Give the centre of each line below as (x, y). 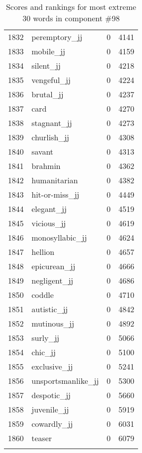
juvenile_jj (50, 409)
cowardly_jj (52, 424)
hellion (43, 252)
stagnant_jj (52, 123)
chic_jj (44, 352)
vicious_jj (49, 223)
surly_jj (46, 338)
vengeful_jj (51, 80)
